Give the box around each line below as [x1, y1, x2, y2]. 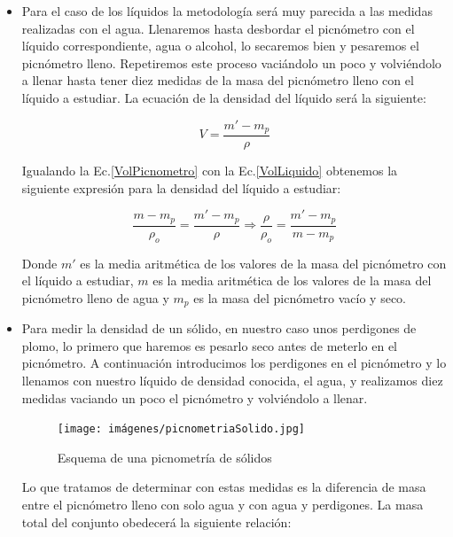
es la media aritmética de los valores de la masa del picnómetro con [80, 253, 447, 272]
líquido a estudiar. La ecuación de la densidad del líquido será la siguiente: [21, 88, 426, 106]
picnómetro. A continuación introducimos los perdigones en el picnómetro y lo [21, 354, 447, 372]
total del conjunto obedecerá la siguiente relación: [21, 512, 292, 531]
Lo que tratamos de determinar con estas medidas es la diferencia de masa [21, 478, 426, 496]
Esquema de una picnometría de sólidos [57, 447, 272, 466]
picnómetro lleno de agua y [21, 288, 169, 307]
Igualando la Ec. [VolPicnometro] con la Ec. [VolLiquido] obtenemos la [21, 161, 398, 180]
